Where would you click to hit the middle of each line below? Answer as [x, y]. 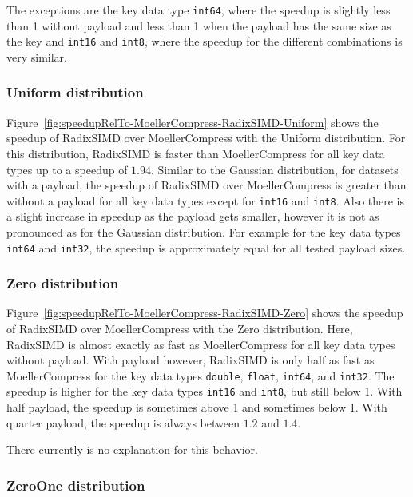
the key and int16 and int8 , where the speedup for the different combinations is [205, 41]
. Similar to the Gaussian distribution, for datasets [275, 169]
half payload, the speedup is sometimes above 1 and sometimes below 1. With [197, 407]
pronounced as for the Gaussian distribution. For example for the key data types [204, 231]
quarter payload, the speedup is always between [123, 422]
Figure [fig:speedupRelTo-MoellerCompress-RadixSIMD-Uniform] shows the [193, 122]
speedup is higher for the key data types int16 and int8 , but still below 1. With [205, 391]
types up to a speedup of [67, 169]
